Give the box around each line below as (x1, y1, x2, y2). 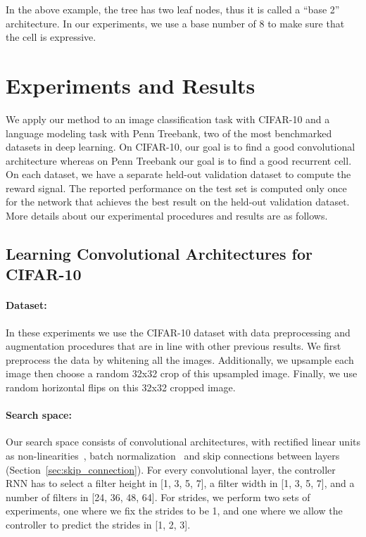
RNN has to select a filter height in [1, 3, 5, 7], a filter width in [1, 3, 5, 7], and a (6, 476, 355, 491)
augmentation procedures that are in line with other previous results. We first (6, 339, 341, 353)
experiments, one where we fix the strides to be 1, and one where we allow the (6, 503, 343, 518)
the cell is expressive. (6, 30, 96, 44)
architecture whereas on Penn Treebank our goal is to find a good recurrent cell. (6, 153, 352, 168)
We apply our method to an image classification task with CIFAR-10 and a (6, 111, 330, 126)
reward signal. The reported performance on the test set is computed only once (6, 180, 347, 195)
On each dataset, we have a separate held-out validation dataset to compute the (6, 167, 351, 182)
